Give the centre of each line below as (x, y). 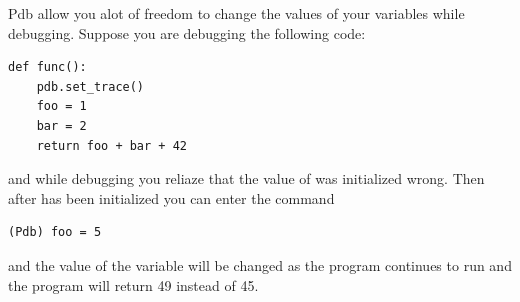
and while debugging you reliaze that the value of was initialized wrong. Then (246, 178)
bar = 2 (61, 125)
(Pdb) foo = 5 (55, 232)
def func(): (47, 67)
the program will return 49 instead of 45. (133, 284)
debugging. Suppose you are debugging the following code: (187, 32)
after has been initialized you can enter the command (171, 197)
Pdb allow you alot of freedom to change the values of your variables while (236, 13)
